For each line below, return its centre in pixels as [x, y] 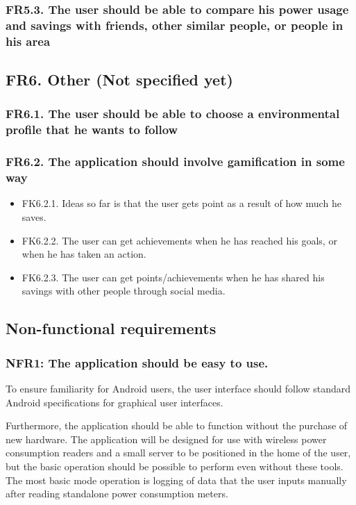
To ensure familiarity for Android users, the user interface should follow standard [178, 388]
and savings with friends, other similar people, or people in [175, 25]
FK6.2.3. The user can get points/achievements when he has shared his [173, 277]
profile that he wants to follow [92, 130]
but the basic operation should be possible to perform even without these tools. [175, 466]
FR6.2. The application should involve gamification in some [175, 162]
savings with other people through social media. [124, 291]
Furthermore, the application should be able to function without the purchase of [177, 425]
